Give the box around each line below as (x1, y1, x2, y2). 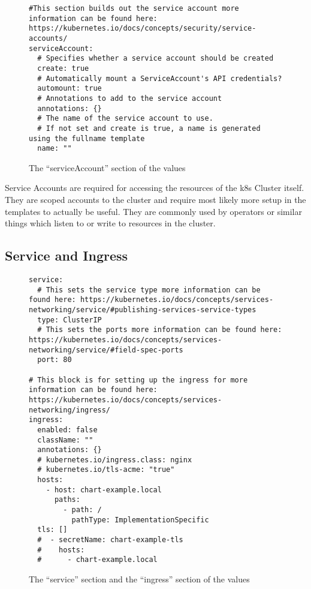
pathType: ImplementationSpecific (71, 515, 209, 524)
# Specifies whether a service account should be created (37, 54, 274, 63)
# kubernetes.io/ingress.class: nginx (37, 455, 192, 464)
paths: (54, 495, 80, 504)
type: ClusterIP (37, 315, 102, 324)
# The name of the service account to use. (37, 114, 213, 123)
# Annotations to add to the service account (37, 94, 222, 103)
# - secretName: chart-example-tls (37, 536, 183, 545)
